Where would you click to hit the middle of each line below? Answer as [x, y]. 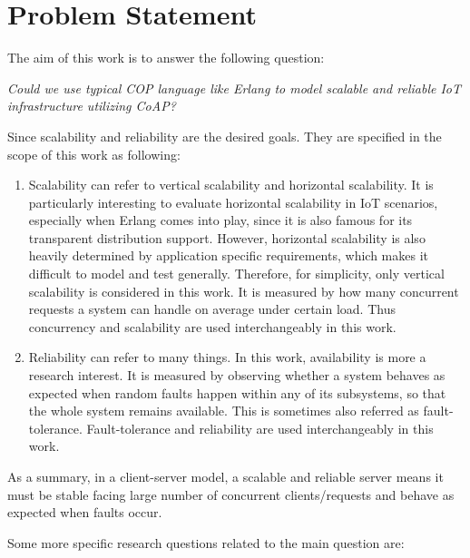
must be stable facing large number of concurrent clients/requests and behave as [231, 494]
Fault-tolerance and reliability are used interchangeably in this [260, 428]
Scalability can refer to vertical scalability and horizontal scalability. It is [231, 185]
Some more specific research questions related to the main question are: [206, 542]
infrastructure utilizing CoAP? [92, 106]
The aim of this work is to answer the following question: [166, 58]
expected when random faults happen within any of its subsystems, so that [237, 392]
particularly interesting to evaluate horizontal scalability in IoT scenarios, [233, 202]
